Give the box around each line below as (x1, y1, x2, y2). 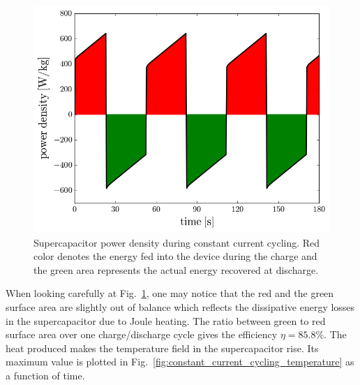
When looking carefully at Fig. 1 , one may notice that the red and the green (6, 286, 334, 300)
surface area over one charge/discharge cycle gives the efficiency (6, 327, 278, 342)
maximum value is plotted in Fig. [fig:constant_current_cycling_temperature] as (6, 354, 354, 369)
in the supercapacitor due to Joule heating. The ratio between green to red (6, 313, 326, 328)
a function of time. (6, 368, 85, 382)
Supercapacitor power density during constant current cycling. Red (33, 235, 320, 249)
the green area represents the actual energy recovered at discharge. (33, 262, 319, 277)
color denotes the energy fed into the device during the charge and (33, 249, 317, 263)
